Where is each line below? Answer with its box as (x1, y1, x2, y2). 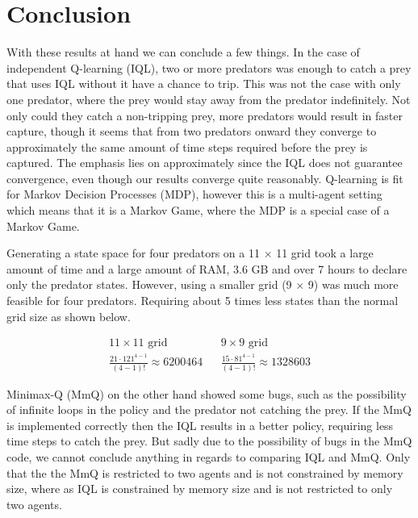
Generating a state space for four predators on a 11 (6, 244, 260, 261)
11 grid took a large (276, 244, 374, 261)
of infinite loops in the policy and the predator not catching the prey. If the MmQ (6, 401, 412, 418)
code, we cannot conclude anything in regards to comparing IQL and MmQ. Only (6, 449, 411, 466)
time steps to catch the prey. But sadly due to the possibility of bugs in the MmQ (6, 432, 412, 449)
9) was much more (307, 276, 399, 293)
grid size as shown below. (6, 307, 131, 324)
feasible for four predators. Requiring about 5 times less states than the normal (6, 292, 399, 309)
